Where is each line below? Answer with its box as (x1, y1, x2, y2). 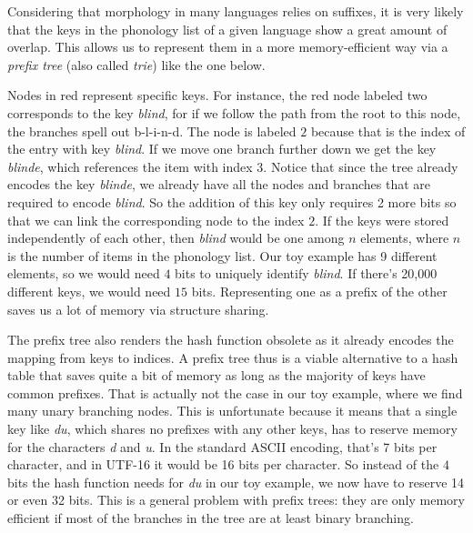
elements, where (360, 228, 449, 247)
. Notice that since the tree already (263, 156, 458, 176)
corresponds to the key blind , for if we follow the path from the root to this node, (7, 103, 461, 122)
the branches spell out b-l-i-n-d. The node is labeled (7, 121, 297, 140)
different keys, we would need (7, 281, 171, 300)
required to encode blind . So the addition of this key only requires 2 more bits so (7, 192, 457, 211)
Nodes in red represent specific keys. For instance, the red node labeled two (7, 85, 428, 105)
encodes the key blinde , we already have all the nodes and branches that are (7, 175, 431, 194)
